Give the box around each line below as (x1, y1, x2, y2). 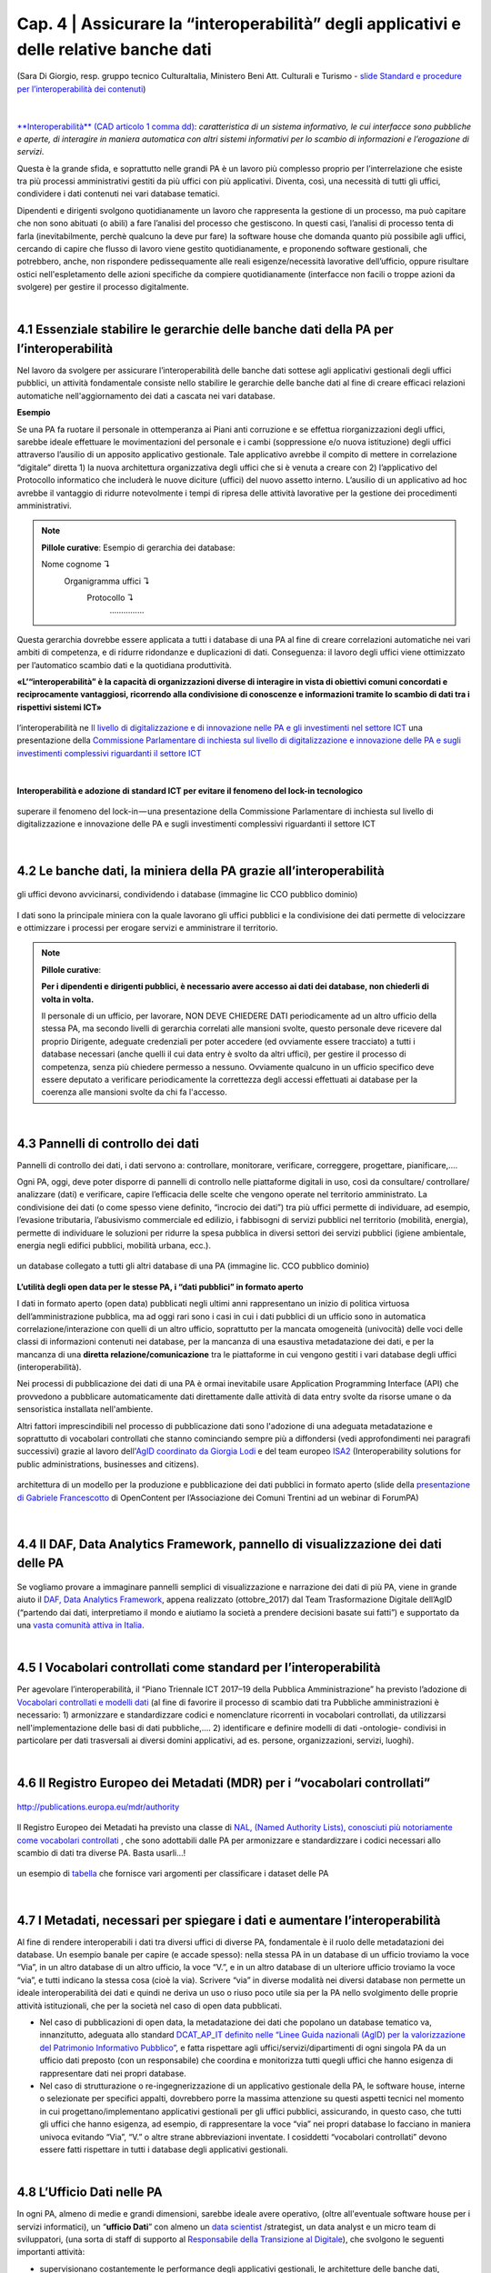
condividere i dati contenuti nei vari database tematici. (16, 188, 220, 199)
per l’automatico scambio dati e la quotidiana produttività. (16, 659, 232, 670)
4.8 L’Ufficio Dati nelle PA (16, 2185, 163, 2200)
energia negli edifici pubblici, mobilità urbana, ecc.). (16, 1239, 211, 1250)
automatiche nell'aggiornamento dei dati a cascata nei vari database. (16, 390, 276, 401)
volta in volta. (41, 994, 95, 1005)
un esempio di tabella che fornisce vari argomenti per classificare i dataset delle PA (16, 1868, 329, 1879)
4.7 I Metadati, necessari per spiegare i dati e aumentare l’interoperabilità (16, 1912, 441, 1928)
